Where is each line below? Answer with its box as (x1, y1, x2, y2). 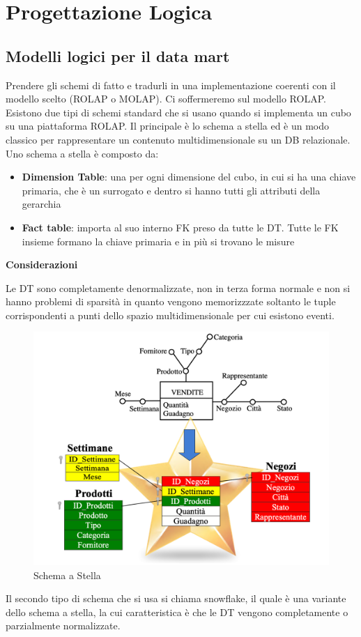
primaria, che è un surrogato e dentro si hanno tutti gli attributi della (22, 183, 321, 197)
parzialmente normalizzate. (6, 618, 121, 633)
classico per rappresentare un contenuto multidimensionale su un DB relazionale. (6, 132, 351, 146)
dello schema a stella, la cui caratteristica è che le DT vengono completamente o (6, 604, 348, 619)
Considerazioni (6, 257, 78, 272)
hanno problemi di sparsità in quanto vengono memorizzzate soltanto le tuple (6, 294, 336, 309)
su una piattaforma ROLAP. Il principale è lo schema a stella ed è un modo (6, 118, 330, 133)
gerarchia (22, 197, 61, 211)
